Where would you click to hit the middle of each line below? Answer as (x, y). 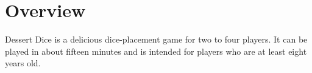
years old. (23, 63)
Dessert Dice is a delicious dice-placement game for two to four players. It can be (156, 39)
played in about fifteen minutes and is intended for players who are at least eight (156, 51)
